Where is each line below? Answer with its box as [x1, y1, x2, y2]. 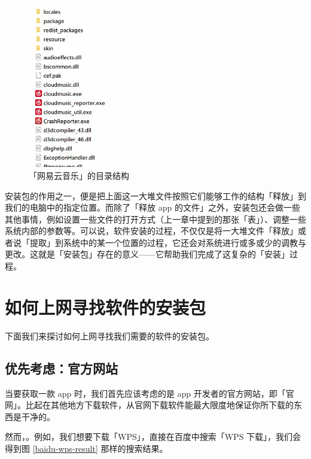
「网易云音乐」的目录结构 [29, 169, 129, 181]
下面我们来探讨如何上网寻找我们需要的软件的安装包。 [5, 329, 214, 342]
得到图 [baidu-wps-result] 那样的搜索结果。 [5, 442, 168, 454]
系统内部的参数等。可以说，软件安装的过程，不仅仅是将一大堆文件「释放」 [5, 224, 298, 237]
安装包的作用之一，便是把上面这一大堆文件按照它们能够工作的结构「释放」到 [5, 189, 306, 202]
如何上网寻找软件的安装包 [5, 294, 206, 319]
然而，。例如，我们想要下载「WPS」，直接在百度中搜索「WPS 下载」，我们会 [5, 430, 301, 443]
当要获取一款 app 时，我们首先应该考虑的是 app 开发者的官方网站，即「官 [5, 387, 294, 399]
